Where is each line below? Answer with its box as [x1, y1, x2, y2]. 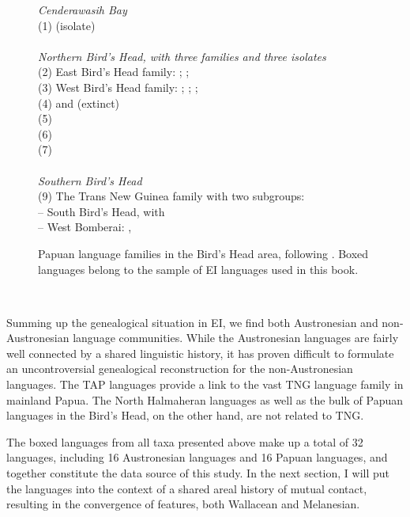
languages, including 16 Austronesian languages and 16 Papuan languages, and [6, 449, 388, 466]
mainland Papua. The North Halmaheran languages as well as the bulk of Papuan [6, 391, 404, 408]
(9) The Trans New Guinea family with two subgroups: [38, 188, 305, 204]
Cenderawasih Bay [38, 2, 127, 17]
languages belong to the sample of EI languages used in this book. [38, 260, 359, 277]
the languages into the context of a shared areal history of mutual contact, [6, 480, 367, 496]
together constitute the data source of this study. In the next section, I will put [6, 465, 390, 481]
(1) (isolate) [38, 17, 96, 33]
